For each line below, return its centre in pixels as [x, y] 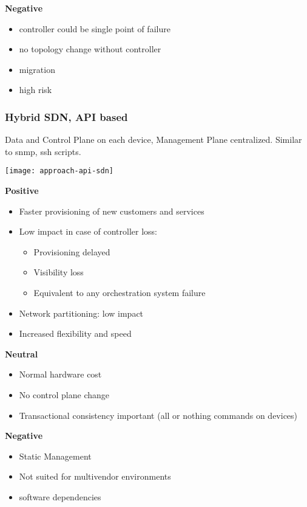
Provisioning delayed [72, 251]
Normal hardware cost [60, 374]
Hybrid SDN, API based [66, 116]
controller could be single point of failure [95, 28]
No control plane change [64, 394]
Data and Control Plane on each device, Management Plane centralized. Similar [153, 140]
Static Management [55, 456]
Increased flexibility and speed [75, 333]
